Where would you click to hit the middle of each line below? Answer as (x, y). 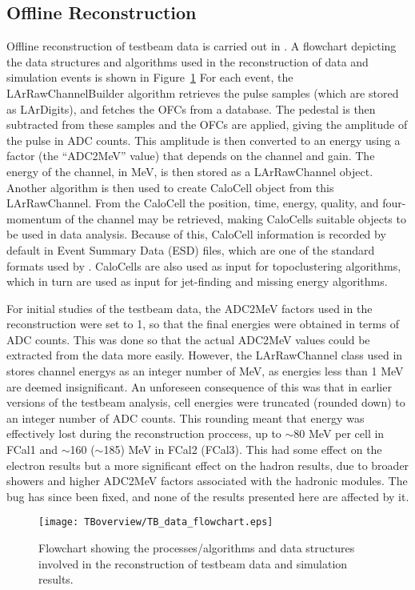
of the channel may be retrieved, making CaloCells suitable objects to (235, 218)
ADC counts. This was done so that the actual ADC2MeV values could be (188, 339)
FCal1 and (32, 450)
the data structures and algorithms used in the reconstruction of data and (188, 61)
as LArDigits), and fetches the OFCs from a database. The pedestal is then (191, 108)
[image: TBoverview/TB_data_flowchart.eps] (156, 522)
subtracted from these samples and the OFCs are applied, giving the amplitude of (207, 124)
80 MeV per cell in (339, 433)
